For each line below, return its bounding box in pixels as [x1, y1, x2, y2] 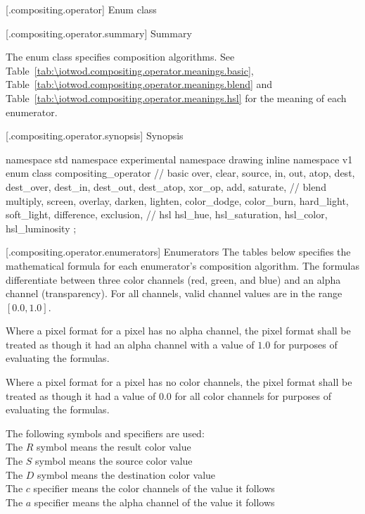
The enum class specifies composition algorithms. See [6, 49, 235, 64]
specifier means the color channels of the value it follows [33, 481, 275, 496]
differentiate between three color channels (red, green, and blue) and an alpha [6, 272, 341, 287]
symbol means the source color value [35, 453, 193, 468]
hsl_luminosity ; [6, 220, 77, 235]
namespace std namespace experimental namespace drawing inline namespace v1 [6, 151, 353, 166]
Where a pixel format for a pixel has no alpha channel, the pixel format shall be [6, 323, 351, 338]
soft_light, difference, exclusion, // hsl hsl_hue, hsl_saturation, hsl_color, [6, 207, 328, 222]
